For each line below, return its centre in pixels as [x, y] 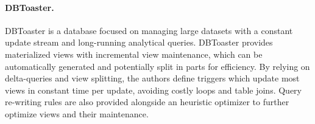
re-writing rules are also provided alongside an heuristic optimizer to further [147, 102]
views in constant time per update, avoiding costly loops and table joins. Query [153, 90]
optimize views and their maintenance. [77, 113]
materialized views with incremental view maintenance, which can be [134, 54]
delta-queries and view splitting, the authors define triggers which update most [152, 78]
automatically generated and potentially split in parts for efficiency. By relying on [157, 66]
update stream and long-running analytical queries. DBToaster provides [139, 42]
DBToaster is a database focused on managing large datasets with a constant [149, 30]
